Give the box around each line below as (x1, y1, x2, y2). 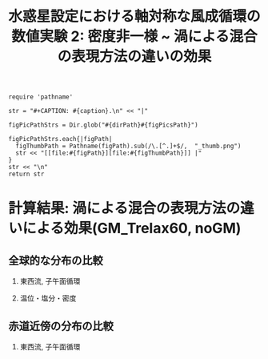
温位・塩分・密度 (19, 293, 77, 303)
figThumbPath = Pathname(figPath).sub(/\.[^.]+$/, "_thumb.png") (15, 142, 242, 151)
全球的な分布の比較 (8, 253, 103, 267)
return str (8, 170, 45, 179)
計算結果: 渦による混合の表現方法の (8, 200, 241, 217)
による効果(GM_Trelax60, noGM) (22, 220, 242, 237)
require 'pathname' (8, 93, 74, 101)
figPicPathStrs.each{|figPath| (8, 135, 113, 143)
